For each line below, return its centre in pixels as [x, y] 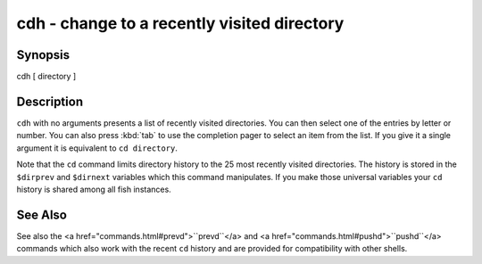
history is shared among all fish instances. [94, 189]
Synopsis [43, 55]
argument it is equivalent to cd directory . [97, 148]
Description [50, 101]
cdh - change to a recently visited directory [180, 23]
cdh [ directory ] [46, 77]
